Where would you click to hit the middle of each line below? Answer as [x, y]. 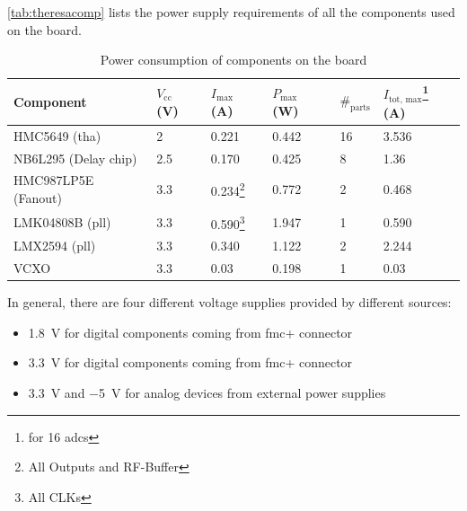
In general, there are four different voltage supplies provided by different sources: [229, 302]
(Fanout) [38, 198]
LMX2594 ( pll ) [55, 246]
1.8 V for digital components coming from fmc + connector [190, 332]
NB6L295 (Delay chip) [75, 158]
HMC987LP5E [54, 180]
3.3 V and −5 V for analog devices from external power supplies [207, 393]
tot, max [405, 99]
